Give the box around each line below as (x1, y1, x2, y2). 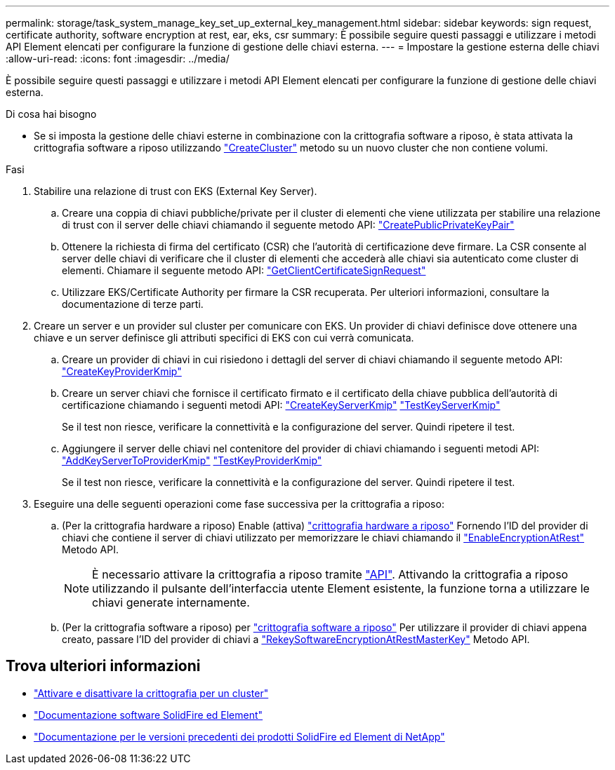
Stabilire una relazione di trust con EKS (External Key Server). (34, 185, 317, 197)
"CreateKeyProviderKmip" (62, 365, 182, 377)
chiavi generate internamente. (92, 595, 250, 609)
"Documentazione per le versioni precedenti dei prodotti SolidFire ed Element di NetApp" (34, 730, 445, 743)
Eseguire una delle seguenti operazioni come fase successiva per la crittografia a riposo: (34, 498, 444, 510)
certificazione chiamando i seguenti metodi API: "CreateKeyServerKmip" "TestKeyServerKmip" (62, 399, 501, 411)
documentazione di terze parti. (62, 298, 204, 310)
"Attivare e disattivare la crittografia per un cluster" (34, 687, 269, 699)
